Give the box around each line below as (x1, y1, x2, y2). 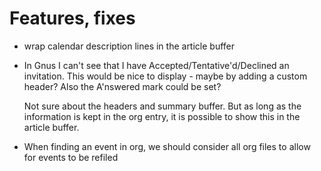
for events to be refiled (23, 151, 119, 163)
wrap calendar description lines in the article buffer (23, 40, 236, 52)
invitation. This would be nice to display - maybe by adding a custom (23, 70, 308, 82)
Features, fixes (9, 7, 136, 30)
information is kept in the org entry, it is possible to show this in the (23, 110, 301, 122)
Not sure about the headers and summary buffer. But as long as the (23, 100, 302, 112)
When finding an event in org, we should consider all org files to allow (23, 140, 311, 152)
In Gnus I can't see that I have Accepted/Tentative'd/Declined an (23, 59, 290, 71)
